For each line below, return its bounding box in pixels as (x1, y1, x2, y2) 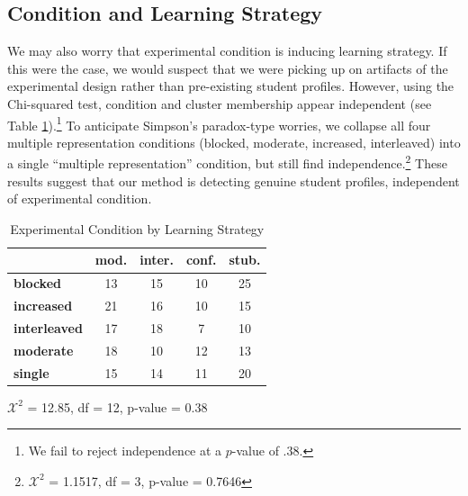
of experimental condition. (7, 189, 152, 208)
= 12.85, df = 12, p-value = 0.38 (27, 397, 208, 416)
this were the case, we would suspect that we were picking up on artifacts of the (7, 59, 448, 77)
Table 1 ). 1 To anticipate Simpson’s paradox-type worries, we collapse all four (7, 113, 431, 134)
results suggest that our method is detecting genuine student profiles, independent (7, 171, 460, 190)
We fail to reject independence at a (28, 441, 222, 460)
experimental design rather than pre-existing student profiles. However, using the (7, 77, 454, 95)
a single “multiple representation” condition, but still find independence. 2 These (7, 151, 447, 173)
